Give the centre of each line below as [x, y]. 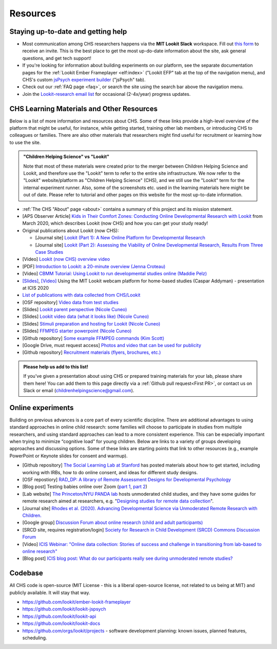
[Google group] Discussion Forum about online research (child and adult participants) [113, 522]
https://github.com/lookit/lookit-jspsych [64, 609]
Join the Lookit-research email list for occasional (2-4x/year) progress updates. [106, 94]
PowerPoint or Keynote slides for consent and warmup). [68, 456]
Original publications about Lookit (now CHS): [71, 230]
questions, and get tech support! [57, 58]
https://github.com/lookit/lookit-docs [61, 623]
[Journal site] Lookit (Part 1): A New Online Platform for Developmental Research [120, 238]
